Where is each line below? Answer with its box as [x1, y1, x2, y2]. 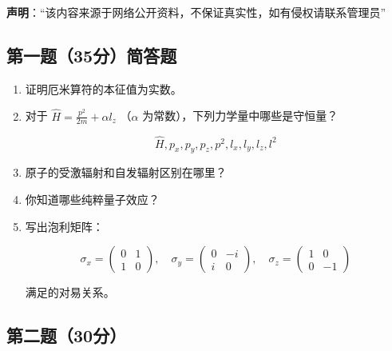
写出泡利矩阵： [25, 217, 104, 234]
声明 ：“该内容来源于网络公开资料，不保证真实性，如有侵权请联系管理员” [6, 4, 386, 20]
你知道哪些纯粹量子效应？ [25, 191, 160, 208]
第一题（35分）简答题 [6, 42, 177, 67]
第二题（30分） [6, 323, 127, 348]
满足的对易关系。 [25, 284, 115, 301]
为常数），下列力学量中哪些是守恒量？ [142, 107, 339, 124]
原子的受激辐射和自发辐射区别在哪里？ [25, 164, 227, 181]
